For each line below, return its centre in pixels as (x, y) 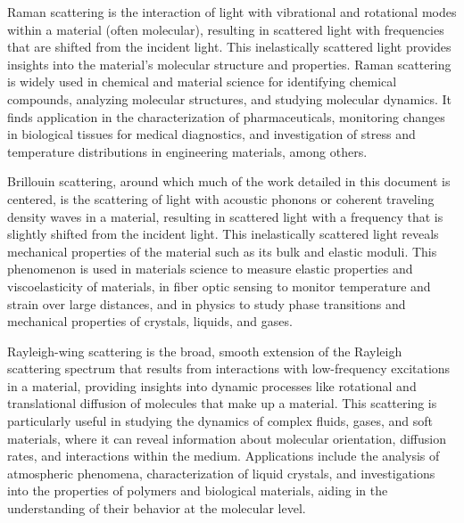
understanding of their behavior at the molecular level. (157, 508)
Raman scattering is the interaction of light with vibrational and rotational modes (232, 12)
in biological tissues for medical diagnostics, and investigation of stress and (211, 134)
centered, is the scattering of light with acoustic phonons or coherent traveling (221, 198)
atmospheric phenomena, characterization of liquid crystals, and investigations (221, 473)
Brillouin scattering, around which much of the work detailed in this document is (229, 181)
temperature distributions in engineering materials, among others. (187, 151)
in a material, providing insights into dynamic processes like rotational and (212, 385)
